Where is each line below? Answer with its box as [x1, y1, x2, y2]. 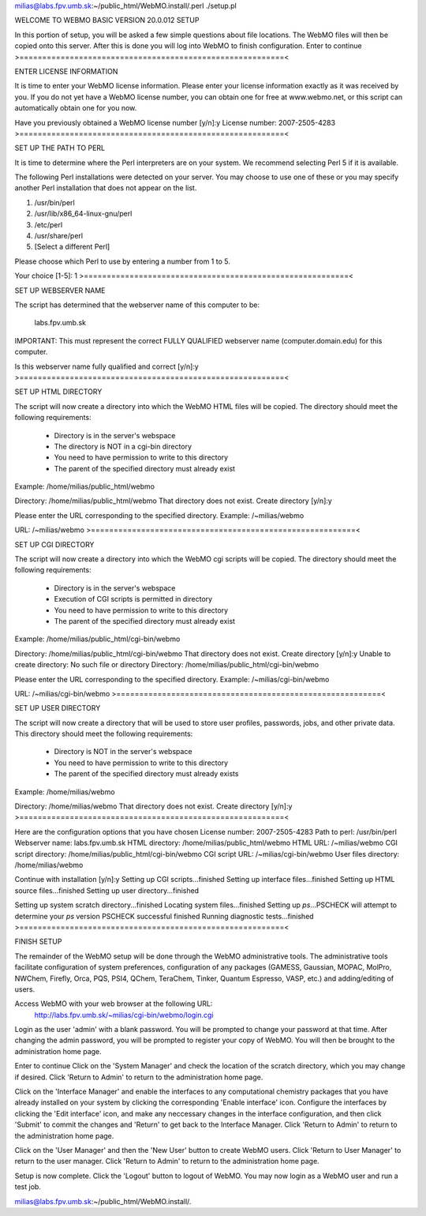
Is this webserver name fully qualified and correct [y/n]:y [14, 362, 199, 371]
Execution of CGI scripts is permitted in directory [54, 595, 213, 604]
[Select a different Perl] [34, 242, 110, 252]
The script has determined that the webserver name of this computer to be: [14, 300, 260, 310]
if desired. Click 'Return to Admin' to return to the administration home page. [14, 1072, 263, 1082]
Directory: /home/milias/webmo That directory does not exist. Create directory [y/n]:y [14, 801, 293, 811]
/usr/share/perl [34, 231, 83, 241]
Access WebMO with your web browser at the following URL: [14, 999, 213, 1008]
